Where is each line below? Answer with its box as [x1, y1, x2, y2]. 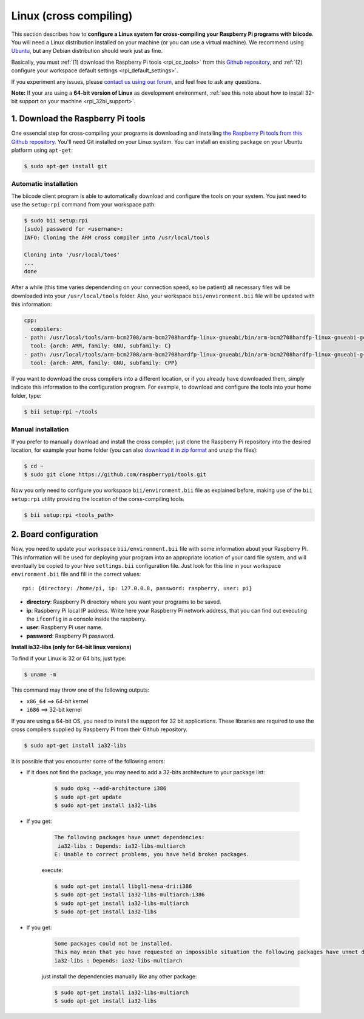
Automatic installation [11, 180, 78, 188]
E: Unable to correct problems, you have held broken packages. [54, 851, 250, 857]
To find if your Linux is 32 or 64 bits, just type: [11, 655, 127, 662]
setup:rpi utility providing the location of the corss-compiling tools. [11, 495, 185, 502]
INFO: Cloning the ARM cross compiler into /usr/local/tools [24, 234, 210, 241]
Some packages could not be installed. [54, 940, 173, 947]
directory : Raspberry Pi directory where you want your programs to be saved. [26, 598, 221, 605]
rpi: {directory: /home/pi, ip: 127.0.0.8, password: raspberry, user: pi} [22, 585, 252, 591]
